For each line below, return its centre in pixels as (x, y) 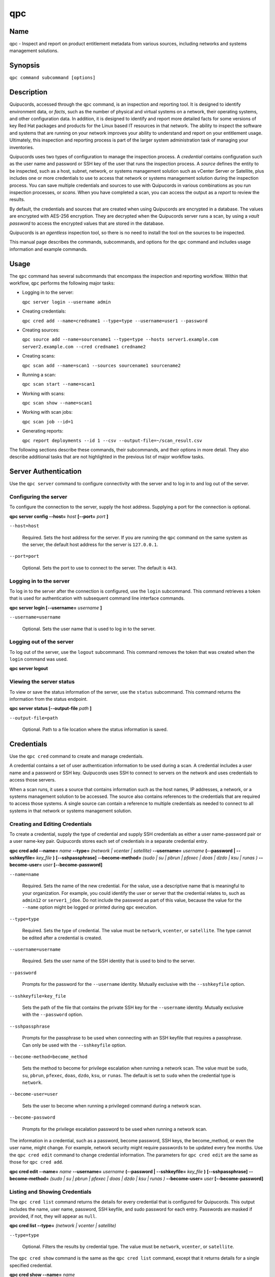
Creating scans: (39, 356)
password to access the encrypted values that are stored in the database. (87, 223)
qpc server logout (29, 669)
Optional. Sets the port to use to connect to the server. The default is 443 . (100, 567)
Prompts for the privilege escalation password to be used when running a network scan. (115, 1129)
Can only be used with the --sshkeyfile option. (74, 1045)
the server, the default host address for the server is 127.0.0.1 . (90, 545)
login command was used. (39, 659)
